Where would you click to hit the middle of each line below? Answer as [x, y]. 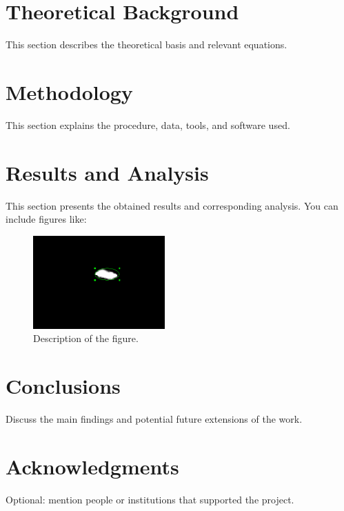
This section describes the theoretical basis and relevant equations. [146, 44]
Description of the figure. [86, 338]
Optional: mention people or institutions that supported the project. [150, 499]
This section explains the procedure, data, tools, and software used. [148, 124]
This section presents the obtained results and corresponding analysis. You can [172, 205]
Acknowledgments [92, 466]
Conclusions [63, 386]
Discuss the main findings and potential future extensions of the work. [154, 419]
